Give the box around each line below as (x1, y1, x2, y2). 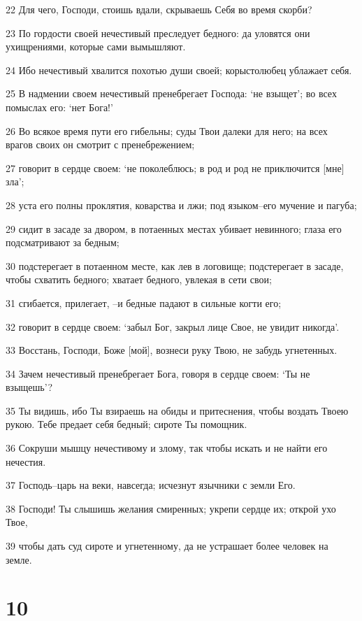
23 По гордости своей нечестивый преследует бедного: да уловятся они (6, 25, 310, 40)
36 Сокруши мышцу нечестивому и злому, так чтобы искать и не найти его (6, 441, 328, 455)
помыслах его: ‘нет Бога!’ (6, 99, 113, 114)
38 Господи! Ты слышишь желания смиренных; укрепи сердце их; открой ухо (6, 501, 336, 515)
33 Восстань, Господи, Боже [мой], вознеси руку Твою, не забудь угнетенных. (6, 343, 338, 357)
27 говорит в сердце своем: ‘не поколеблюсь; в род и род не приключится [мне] (6, 160, 345, 175)
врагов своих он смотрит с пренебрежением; (6, 137, 195, 152)
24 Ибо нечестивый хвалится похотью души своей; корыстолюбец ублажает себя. (6, 62, 352, 77)
